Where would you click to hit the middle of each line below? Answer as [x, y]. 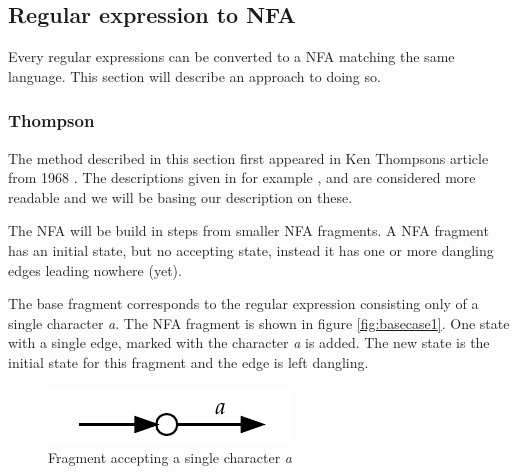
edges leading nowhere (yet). [95, 269]
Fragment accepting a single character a [170, 457]
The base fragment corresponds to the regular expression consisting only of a [243, 303]
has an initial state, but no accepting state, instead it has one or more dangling [251, 249]
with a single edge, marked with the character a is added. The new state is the [249, 342]
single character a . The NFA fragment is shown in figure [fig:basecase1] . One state [259, 322]
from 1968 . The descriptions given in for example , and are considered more [242, 177]
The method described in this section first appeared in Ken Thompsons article [248, 157]
